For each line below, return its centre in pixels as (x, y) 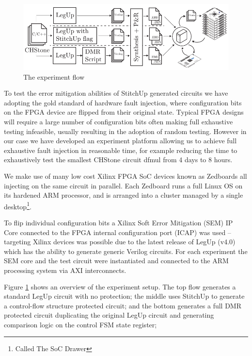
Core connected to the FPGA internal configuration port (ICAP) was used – (118, 232)
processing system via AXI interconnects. (65, 270)
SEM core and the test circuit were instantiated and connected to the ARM (116, 261)
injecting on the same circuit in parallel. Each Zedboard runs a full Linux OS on (123, 185)
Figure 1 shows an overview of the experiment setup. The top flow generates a (120, 286)
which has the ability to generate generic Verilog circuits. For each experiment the (126, 251)
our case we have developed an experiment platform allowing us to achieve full (120, 141)
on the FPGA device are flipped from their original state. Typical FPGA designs (124, 112)
